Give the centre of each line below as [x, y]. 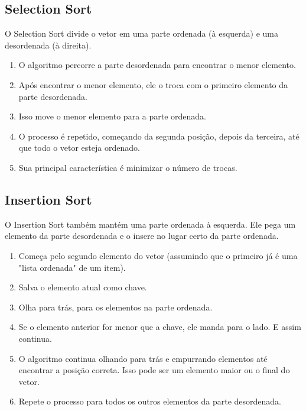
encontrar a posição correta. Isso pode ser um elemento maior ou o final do [154, 370]
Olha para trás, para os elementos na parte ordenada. [115, 307]
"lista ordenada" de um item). [72, 267]
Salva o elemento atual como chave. [83, 287]
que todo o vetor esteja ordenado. [79, 148]
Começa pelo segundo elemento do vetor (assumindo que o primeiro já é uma [158, 255]
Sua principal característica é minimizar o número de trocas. [128, 167]
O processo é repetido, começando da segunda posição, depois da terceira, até [159, 136]
